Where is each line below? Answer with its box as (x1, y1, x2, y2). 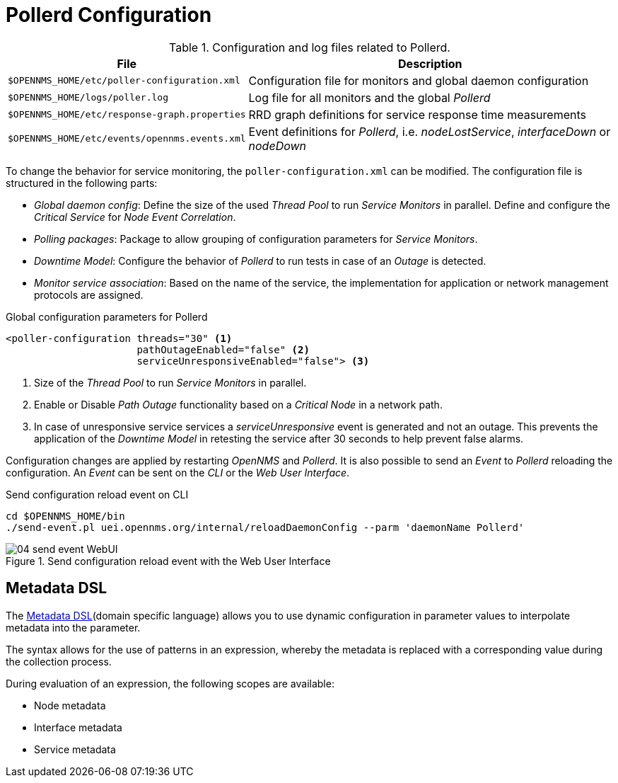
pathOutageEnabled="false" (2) (136, 343, 310, 355)
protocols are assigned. (34, 288, 144, 301)
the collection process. (6, 655, 112, 668)
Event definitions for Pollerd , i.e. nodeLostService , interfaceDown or (248, 124, 611, 139)
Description (398, 56, 462, 71)
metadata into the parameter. (6, 621, 141, 634)
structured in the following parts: (6, 176, 158, 189)
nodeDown (248, 138, 307, 153)
